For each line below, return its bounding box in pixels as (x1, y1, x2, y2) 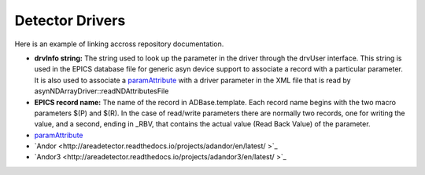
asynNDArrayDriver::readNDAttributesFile (34, 86, 169, 96)
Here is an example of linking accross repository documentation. (14, 39, 224, 49)
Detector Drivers (14, 12, 126, 29)
